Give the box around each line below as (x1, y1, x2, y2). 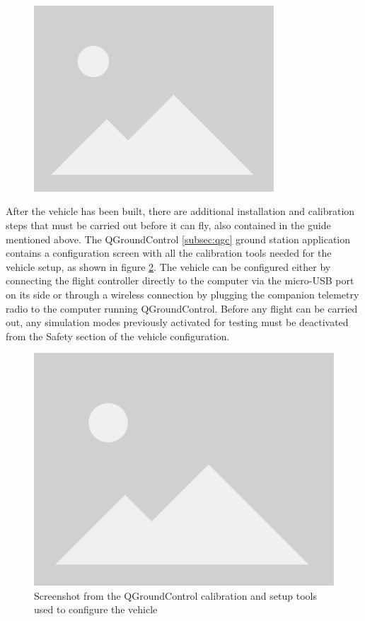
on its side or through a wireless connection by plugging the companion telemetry (6, 287, 359, 301)
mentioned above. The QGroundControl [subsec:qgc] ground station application (6, 231, 351, 246)
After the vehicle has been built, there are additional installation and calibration (6, 204, 355, 219)
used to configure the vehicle (34, 602, 158, 617)
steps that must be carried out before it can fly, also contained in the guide (6, 218, 331, 233)
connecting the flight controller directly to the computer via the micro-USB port (6, 273, 354, 288)
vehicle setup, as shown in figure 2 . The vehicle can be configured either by (6, 259, 331, 274)
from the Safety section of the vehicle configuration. (6, 328, 230, 343)
